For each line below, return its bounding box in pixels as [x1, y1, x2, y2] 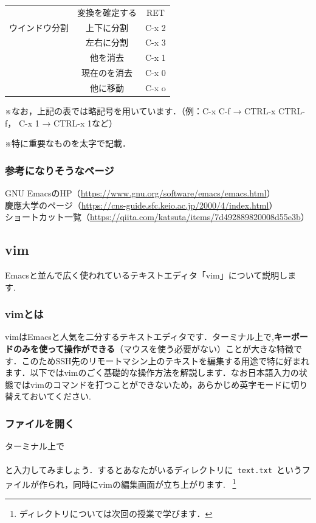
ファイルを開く [5, 415, 75, 431]
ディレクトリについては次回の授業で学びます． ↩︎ [19, 507, 213, 520]
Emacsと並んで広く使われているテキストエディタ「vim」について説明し [5, 269, 288, 282]
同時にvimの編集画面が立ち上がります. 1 [72, 476, 236, 490]
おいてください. [29, 390, 91, 403]
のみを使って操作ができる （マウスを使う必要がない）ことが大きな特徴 [13, 342, 294, 355]
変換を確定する [77, 5, 137, 18]
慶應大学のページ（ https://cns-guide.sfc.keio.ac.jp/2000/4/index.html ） [5, 198, 278, 211]
